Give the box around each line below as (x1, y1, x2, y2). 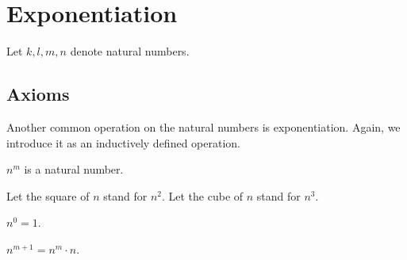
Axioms (6, 82, 70, 106)
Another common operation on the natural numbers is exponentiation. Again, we (6, 118, 401, 135)
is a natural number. (24, 161, 124, 178)
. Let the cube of (161, 187, 244, 204)
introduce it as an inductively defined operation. (6, 134, 240, 151)
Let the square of (6, 187, 90, 204)
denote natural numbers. (70, 43, 190, 59)
